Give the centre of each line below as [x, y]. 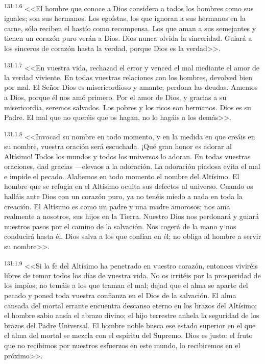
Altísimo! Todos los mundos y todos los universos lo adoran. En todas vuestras [127, 156]
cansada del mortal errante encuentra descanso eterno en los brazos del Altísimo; [130, 305]
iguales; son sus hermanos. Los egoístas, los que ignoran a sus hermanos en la [125, 18]
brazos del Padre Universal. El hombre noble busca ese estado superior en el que [130, 325]
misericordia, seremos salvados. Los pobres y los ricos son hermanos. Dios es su [128, 107]
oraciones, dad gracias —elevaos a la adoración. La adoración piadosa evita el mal [132, 166]
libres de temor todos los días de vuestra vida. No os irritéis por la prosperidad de [132, 275]
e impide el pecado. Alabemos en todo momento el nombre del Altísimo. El [122, 176]
